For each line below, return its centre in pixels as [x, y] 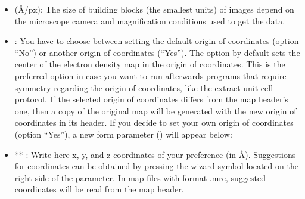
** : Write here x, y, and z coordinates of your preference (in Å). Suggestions [155, 154]
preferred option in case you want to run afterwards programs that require [150, 75]
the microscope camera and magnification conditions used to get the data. [150, 21]
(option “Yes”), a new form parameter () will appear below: [123, 134]
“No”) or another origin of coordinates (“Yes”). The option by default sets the [157, 52]
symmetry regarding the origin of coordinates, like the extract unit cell [144, 87]
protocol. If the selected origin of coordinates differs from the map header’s [151, 99]
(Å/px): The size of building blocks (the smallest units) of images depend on [154, 9]
